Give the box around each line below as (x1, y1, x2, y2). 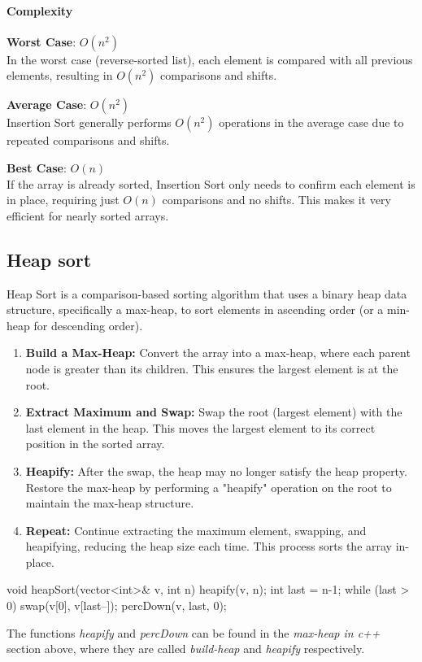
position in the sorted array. (25, 435, 165, 452)
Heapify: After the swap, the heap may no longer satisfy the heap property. (25, 462, 407, 479)
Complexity (7, 2, 73, 19)
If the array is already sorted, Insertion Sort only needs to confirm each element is (7, 175, 415, 192)
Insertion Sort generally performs (7, 114, 172, 131)
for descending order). (33, 316, 143, 333)
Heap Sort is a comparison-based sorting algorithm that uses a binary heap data (7, 285, 407, 302)
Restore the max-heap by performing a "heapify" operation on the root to (25, 478, 392, 495)
